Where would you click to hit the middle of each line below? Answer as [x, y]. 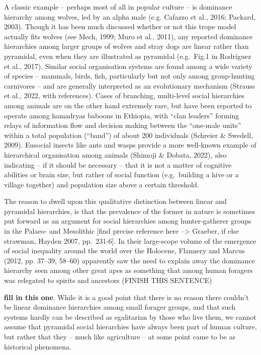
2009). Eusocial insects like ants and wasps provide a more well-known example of [130, 145]
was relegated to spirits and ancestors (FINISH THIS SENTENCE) [108, 280]
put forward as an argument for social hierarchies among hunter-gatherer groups [128, 221]
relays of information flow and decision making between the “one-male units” [123, 125]
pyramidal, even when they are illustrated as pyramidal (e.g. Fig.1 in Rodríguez [128, 56]
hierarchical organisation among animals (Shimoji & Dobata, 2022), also [115, 154]
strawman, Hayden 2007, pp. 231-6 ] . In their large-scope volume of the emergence [130, 240]
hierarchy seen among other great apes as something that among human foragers [128, 270]
